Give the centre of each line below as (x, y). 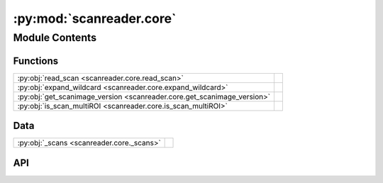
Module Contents (55, 38)
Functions (36, 61)
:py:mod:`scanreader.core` (95, 18)
